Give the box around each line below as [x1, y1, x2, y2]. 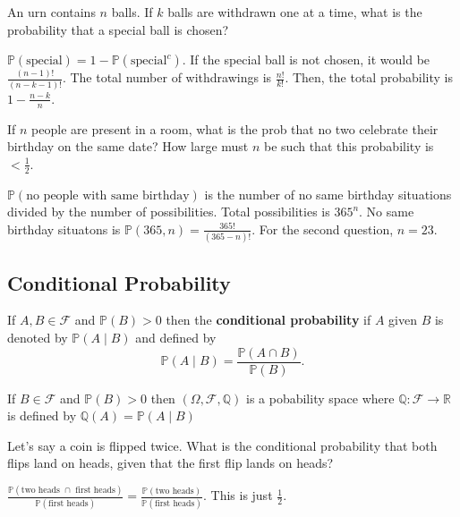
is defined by [7, 406, 77, 425]
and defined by [135, 327, 217, 346]
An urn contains [7, 3, 96, 21]
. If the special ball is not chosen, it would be [182, 50, 430, 69]
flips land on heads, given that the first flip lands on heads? [7, 453, 334, 472]
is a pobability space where [245, 388, 395, 407]
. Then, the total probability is [285, 68, 453, 87]
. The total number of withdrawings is [62, 68, 272, 87]
